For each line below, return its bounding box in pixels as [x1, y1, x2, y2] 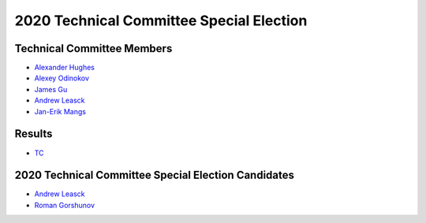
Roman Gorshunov [34, 200, 95, 210]
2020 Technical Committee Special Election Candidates [14, 169, 295, 182]
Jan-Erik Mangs [34, 106, 87, 116]
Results [14, 127, 53, 141]
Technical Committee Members [14, 42, 173, 55]
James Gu [34, 84, 68, 94]
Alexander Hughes [34, 63, 95, 72]
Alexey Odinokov [34, 73, 90, 83]
